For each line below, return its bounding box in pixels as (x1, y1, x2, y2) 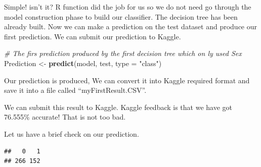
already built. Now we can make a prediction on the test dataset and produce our (4, 21, 257, 32)
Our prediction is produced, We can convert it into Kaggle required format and (4, 75, 250, 85)
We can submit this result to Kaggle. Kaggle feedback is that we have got (4, 101, 233, 112)
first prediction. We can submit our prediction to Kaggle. (4, 31, 181, 41)
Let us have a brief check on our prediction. (4, 128, 139, 139)
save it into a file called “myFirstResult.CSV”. (4, 85, 147, 95)
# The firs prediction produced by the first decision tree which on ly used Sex (4, 48, 242, 59)
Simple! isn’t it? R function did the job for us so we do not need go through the (4, 2, 251, 12)
